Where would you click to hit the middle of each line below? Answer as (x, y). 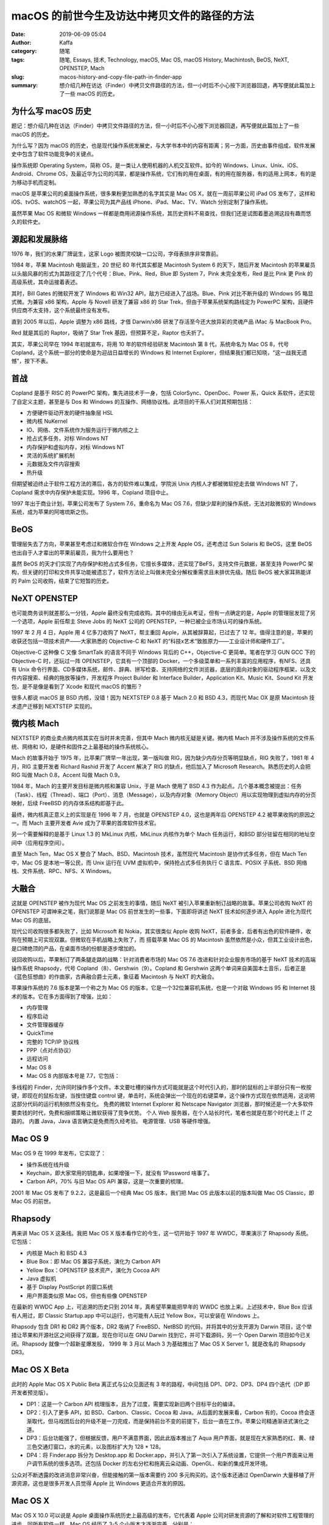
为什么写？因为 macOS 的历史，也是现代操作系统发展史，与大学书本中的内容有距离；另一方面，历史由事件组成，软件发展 (163, 145)
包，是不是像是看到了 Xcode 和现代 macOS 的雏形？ (77, 686)
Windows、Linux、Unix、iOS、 (262, 165)
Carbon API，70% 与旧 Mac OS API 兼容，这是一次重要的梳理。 (107, 1182)
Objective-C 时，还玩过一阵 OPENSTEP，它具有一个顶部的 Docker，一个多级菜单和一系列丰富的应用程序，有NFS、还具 (161, 661)
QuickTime (40, 1033)
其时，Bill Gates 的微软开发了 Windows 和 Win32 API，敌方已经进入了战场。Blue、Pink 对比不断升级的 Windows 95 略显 (162, 293)
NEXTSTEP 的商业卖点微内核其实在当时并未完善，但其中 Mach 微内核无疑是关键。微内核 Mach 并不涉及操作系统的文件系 (163, 738)
